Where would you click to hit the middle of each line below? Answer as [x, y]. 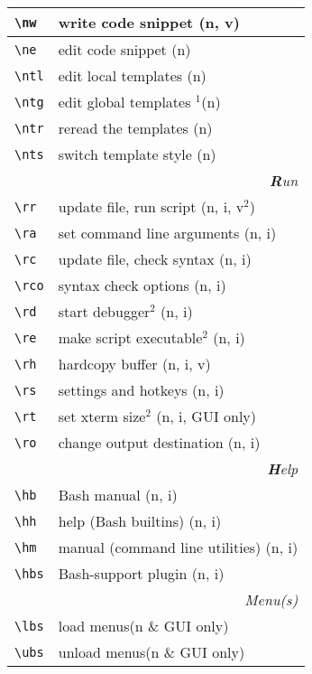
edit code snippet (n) [124, 49]
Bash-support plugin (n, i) [141, 573]
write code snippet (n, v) [149, 22]
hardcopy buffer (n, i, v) [134, 364]
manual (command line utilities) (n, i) [178, 547]
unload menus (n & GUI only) [151, 652]
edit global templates [124, 102]
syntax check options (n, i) [142, 285]
